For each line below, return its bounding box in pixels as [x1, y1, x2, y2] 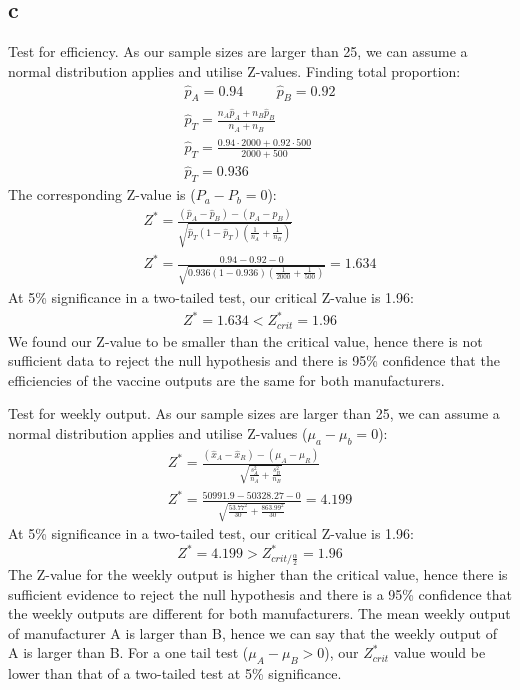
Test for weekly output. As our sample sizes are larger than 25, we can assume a [8, 403, 500, 424]
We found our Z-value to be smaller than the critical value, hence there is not [8, 330, 483, 351]
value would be [393, 642, 486, 663]
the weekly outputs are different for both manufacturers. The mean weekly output [8, 603, 511, 624]
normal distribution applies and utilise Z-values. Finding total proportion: [8, 60, 461, 81]
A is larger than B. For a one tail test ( [8, 642, 249, 663]
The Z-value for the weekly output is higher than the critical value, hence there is [8, 564, 508, 585]
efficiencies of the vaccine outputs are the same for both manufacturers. [8, 369, 445, 390]
